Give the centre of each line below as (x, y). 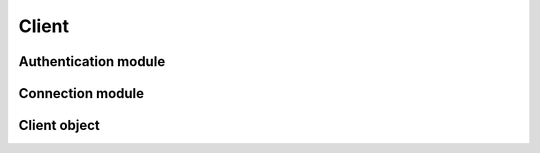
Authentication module (92, 61)
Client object (59, 125)
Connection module (81, 93)
